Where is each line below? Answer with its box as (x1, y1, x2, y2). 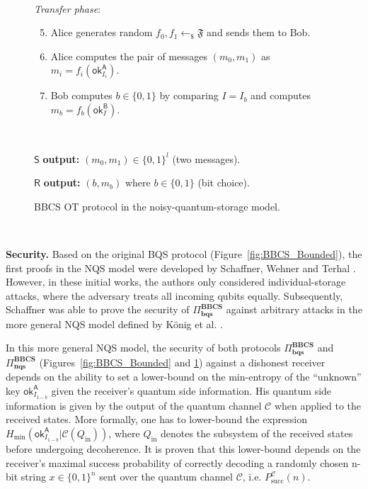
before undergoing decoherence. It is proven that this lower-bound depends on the (6, 441, 361, 456)
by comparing (159, 88, 219, 103)
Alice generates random (50, 25, 153, 40)
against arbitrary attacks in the (226, 302, 362, 317)
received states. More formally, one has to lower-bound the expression (6, 412, 308, 427)
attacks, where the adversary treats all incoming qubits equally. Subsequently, (6, 288, 343, 303)
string (21, 469, 46, 484)
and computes (251, 88, 311, 103)
